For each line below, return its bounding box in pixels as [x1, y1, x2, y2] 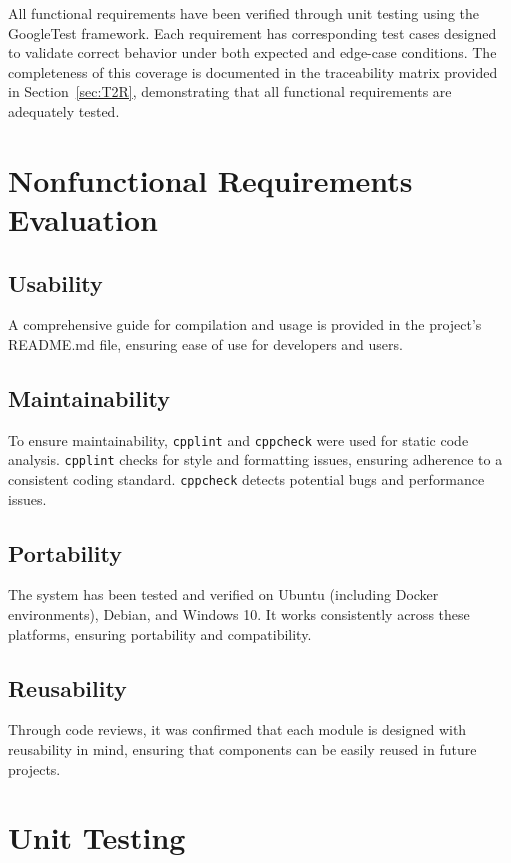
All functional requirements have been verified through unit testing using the [8, 3, 479, 23]
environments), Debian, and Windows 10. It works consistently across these [8, 604, 470, 625]
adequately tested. [8, 100, 120, 121]
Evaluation [8, 198, 158, 239]
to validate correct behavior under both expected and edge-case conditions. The [8, 42, 497, 63]
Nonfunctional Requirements [8, 159, 413, 200]
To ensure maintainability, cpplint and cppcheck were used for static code [8, 429, 469, 450]
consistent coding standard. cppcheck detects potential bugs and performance [8, 469, 485, 490]
